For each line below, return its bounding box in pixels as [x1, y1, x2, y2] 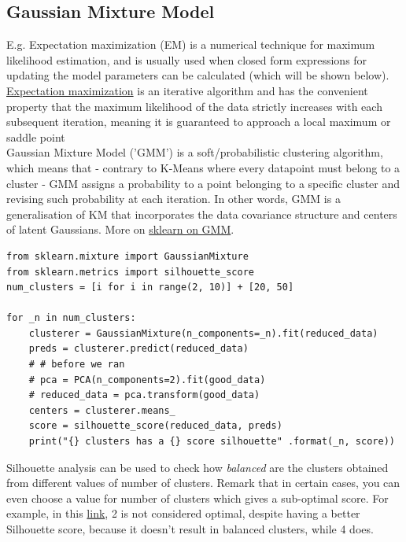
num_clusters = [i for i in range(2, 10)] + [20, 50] [6, 282, 294, 293]
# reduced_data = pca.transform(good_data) [28, 389, 260, 401]
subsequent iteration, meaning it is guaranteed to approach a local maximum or [6, 113, 391, 130]
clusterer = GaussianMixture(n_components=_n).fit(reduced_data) [28, 327, 378, 339]
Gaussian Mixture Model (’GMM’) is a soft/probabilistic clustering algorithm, [6, 144, 383, 160]
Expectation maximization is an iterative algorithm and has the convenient [6, 82, 368, 98]
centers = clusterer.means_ [28, 404, 175, 416]
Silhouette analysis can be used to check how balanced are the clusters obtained [6, 459, 389, 475]
